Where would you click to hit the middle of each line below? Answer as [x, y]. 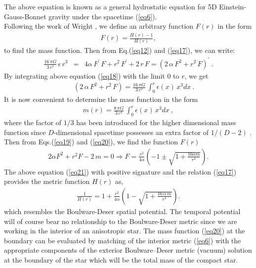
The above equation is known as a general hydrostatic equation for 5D [110, 6]
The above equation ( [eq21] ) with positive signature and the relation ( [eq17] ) [120, 171]
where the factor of [33, 122]
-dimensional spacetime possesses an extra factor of [131, 132]
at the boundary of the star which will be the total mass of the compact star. [121, 259]
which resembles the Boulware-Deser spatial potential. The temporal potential [122, 211]
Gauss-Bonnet [25, 16]
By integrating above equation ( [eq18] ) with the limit [85, 75]
